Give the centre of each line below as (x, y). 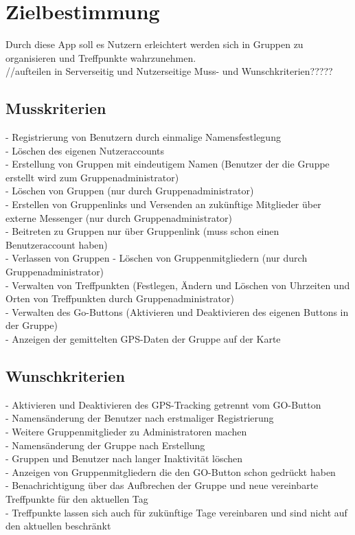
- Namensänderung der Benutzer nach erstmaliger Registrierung (140, 418)
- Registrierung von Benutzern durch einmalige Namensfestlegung (143, 137)
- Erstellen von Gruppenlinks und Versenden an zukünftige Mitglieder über (163, 204)
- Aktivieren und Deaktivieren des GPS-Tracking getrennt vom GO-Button (163, 404)
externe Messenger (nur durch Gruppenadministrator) (119, 217)
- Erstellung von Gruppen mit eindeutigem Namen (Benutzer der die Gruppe (168, 164)
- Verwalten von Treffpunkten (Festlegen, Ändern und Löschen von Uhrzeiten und (178, 285)
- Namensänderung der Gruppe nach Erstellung (105, 445)
